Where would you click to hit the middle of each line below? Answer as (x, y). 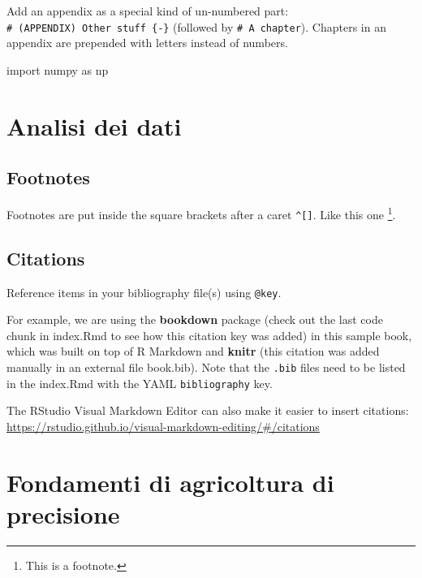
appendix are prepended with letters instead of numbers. (147, 43)
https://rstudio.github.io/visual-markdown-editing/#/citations (163, 426)
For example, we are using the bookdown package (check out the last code (195, 319)
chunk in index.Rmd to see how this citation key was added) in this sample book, (209, 335)
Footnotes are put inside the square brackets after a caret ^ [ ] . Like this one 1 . (201, 213)
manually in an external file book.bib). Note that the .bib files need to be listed (206, 367)
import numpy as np (58, 69)
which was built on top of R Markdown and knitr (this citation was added (193, 351)
